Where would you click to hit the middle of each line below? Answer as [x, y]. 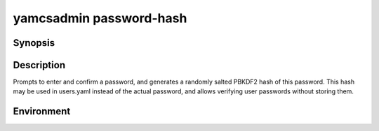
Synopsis [34, 43]
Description [39, 65]
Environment [42, 111]
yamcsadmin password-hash [100, 18]
